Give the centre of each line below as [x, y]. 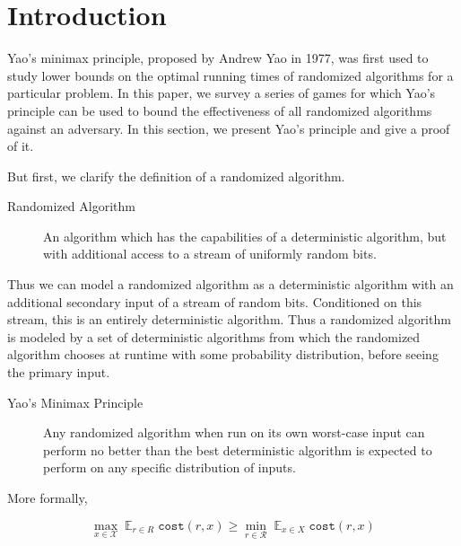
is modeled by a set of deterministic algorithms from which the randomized [214, 336]
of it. [21, 146]
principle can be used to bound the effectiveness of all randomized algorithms [220, 110]
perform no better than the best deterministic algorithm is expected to [238, 449]
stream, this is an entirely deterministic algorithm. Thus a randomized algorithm [229, 319]
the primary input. [59, 372]
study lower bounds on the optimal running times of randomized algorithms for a [230, 75]
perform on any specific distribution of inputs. [170, 467]
